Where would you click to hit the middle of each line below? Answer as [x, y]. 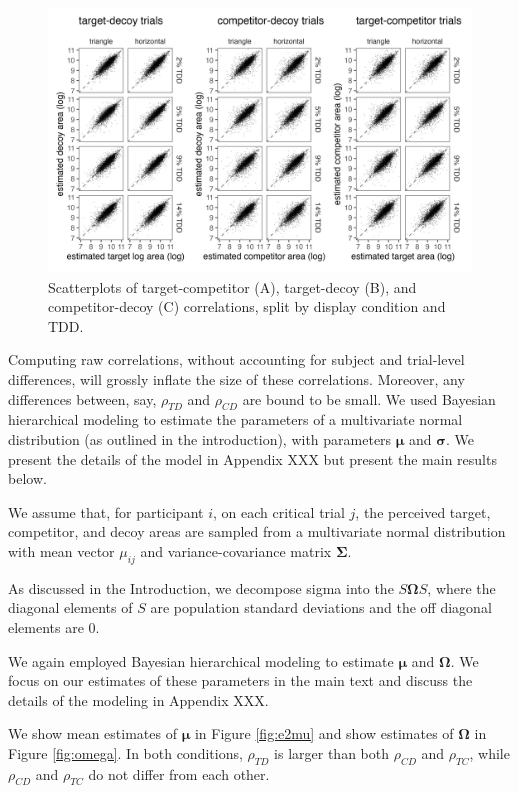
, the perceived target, [423, 511]
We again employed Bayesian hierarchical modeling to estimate [201, 660]
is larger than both [331, 752]
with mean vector [61, 550]
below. [27, 478]
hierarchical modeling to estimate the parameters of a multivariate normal [235, 419]
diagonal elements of [70, 607]
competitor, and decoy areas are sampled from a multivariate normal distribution [257, 531]
